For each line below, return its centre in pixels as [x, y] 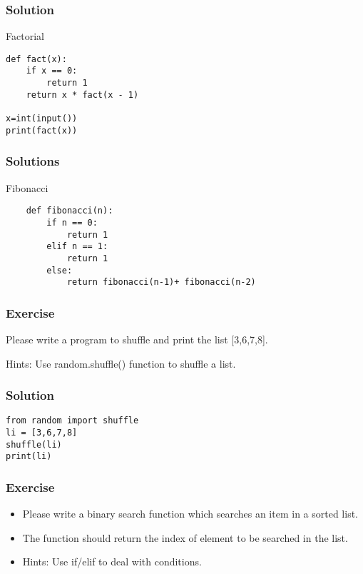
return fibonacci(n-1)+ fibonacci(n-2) [161, 282]
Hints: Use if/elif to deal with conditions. [112, 562]
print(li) [29, 457]
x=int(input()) [42, 119]
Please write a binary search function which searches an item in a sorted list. [190, 514]
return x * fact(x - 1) [82, 95]
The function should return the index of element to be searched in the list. [185, 537]
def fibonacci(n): [70, 211]
